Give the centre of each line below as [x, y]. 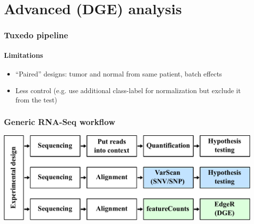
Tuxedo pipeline [36, 35]
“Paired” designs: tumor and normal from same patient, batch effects [119, 74]
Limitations [24, 55]
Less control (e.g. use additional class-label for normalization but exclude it [128, 90]
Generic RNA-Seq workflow [60, 121]
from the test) [36, 100]
